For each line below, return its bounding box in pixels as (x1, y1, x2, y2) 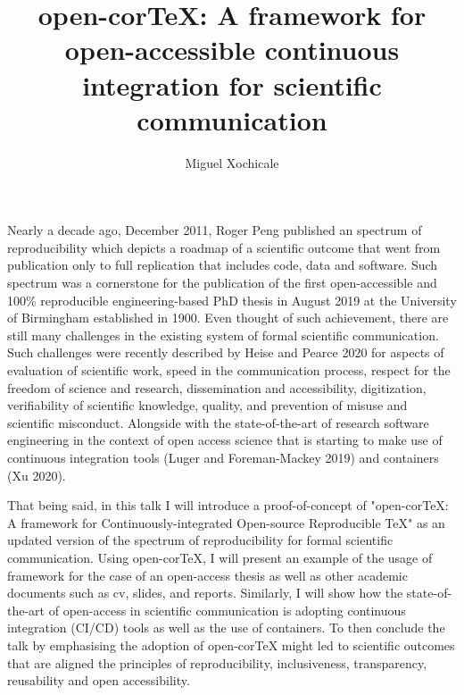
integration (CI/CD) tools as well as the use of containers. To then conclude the (7, 618, 445, 637)
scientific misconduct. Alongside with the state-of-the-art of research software (7, 413, 429, 431)
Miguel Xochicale (185, 153, 279, 172)
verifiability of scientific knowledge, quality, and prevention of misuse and (7, 396, 408, 414)
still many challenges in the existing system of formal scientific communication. (7, 325, 439, 344)
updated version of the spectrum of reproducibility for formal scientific (7, 531, 394, 549)
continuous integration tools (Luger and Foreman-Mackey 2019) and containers (7, 448, 439, 466)
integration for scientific (82, 66, 382, 103)
